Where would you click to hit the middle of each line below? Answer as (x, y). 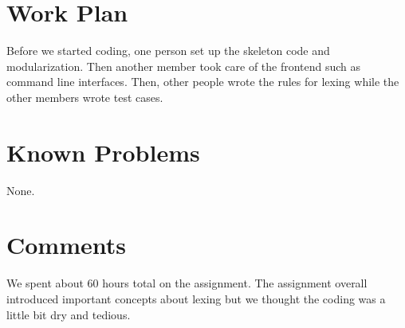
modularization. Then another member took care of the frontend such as (184, 66)
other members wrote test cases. (85, 97)
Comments (66, 245)
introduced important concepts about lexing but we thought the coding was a (196, 298)
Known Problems (103, 152)
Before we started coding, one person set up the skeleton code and (168, 51)
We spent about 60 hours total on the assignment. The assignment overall (187, 283)
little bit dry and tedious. (69, 314)
